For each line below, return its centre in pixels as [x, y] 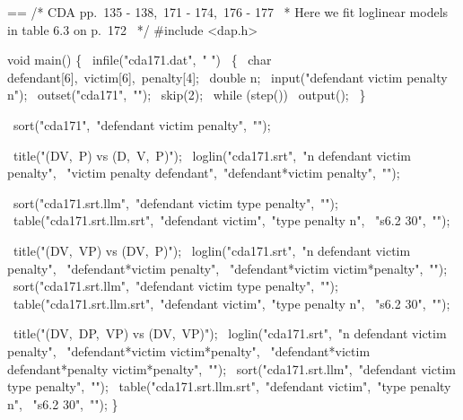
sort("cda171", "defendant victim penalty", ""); [142, 124]
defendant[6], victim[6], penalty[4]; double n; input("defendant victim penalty [227, 77]
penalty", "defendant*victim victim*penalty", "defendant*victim [189, 350]
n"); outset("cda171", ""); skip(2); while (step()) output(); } [187, 95]
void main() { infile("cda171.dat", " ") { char [140, 60]
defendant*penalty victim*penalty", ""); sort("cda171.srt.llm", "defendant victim [231, 368]
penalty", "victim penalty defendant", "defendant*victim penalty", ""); [204, 173]
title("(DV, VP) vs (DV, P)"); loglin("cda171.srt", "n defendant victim [212, 250]
